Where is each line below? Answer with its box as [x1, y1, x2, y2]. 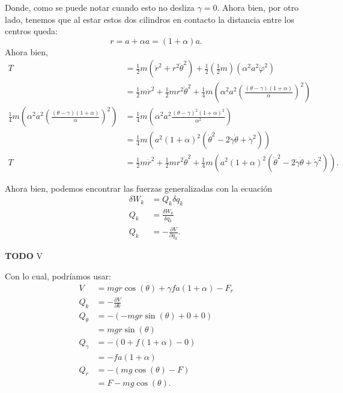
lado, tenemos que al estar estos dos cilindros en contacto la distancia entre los [5, 13, 294, 25]
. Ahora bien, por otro [217, 1, 299, 13]
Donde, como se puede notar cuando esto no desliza [5, 1, 195, 13]
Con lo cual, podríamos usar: [5, 269, 111, 282]
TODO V [5, 249, 43, 262]
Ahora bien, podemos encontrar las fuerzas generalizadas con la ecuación [5, 181, 272, 194]
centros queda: [5, 25, 58, 37]
